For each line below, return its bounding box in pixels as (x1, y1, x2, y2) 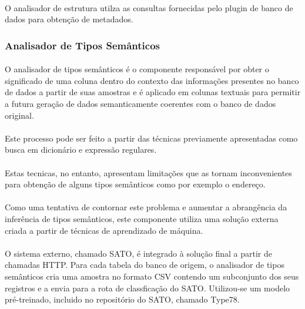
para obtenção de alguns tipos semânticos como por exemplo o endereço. (5, 178, 266, 190)
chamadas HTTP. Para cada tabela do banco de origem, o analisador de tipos (5, 258, 284, 271)
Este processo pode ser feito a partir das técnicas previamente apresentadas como (5, 132, 298, 144)
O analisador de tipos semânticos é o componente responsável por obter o (5, 63, 269, 75)
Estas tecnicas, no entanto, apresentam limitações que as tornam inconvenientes (5, 166, 292, 179)
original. (5, 109, 34, 121)
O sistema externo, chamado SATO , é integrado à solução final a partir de (5, 247, 272, 259)
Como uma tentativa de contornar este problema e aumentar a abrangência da (5, 201, 287, 213)
